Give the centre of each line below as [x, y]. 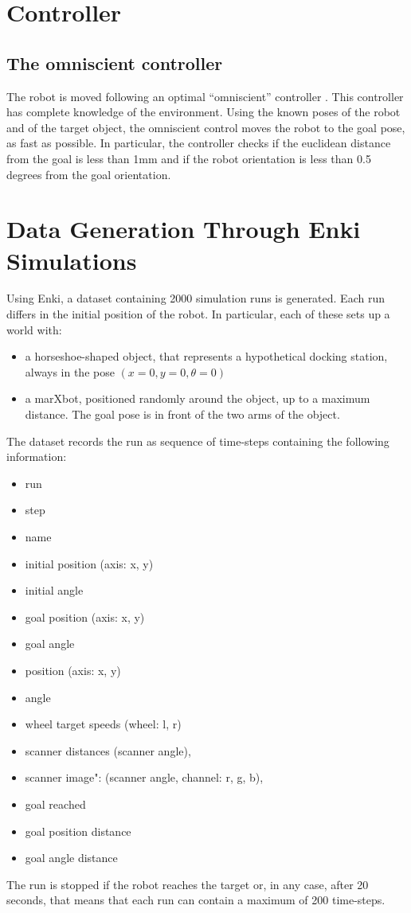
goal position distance [78, 831]
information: [37, 456]
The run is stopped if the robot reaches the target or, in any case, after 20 [188, 884]
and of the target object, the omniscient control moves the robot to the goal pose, [206, 127]
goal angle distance [71, 858]
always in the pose [70, 371]
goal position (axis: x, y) [85, 616]
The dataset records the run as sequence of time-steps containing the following [198, 441]
